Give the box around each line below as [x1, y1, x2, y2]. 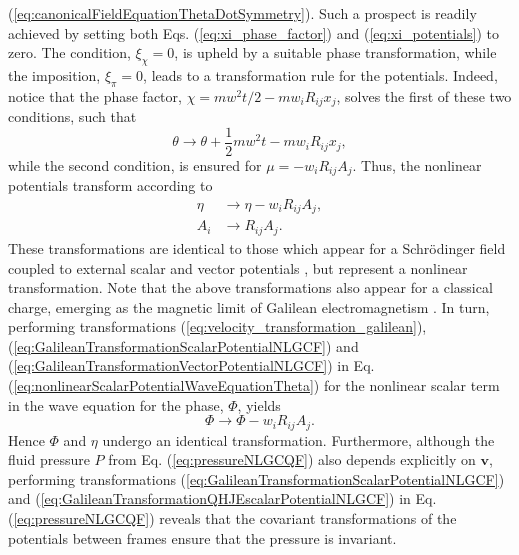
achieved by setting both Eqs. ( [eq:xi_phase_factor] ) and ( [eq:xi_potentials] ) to [8, 22, 500, 43]
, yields [237, 394, 281, 415]
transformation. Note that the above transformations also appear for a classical [8, 277, 493, 298]
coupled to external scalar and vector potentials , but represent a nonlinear [8, 257, 468, 278]
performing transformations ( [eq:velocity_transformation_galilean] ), [8, 316, 427, 337]
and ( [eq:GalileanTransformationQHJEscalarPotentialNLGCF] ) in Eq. [8, 488, 437, 509]
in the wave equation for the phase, [8, 394, 224, 415]
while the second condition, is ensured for [8, 154, 262, 175]
